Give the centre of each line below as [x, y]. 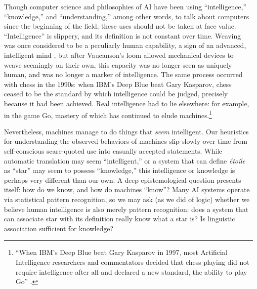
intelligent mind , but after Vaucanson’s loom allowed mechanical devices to [119, 55]
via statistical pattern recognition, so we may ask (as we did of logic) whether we [127, 199]
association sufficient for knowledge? [59, 228]
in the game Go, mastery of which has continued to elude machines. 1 [108, 114]
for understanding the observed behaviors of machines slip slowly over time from [126, 141]
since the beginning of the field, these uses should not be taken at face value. [120, 26]
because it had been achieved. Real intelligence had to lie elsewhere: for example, [127, 103]
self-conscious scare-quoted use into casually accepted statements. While [113, 150]
